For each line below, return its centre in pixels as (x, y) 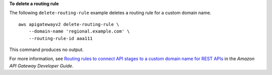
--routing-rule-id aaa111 (61, 38)
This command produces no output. (47, 49)
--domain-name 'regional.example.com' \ (79, 31)
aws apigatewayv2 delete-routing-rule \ (69, 24)
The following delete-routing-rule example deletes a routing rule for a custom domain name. (110, 13)
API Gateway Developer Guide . (41, 65)
